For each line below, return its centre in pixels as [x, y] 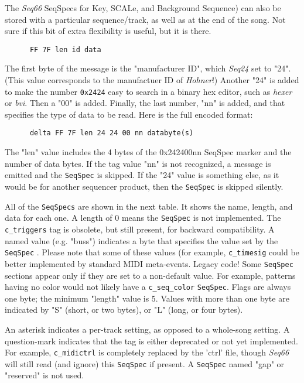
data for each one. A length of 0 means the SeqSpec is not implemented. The [143, 218]
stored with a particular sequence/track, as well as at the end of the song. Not [145, 19]
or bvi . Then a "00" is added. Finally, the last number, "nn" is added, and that [145, 103]
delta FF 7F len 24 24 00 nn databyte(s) [112, 133]
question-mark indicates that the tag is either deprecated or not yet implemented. [151, 341]
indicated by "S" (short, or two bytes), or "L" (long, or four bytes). [124, 310]
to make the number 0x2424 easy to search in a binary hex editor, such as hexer [148, 91]
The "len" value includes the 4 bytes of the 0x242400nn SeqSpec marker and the [148, 152]
